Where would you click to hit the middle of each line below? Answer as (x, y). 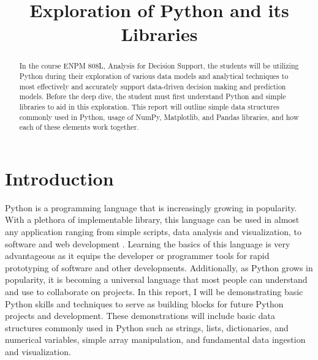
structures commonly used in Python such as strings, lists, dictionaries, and (147, 327)
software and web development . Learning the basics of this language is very (148, 243)
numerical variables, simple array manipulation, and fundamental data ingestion (155, 339)
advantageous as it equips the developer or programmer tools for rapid (137, 256)
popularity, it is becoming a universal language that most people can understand (156, 279)
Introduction (59, 178)
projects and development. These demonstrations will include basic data (140, 316)
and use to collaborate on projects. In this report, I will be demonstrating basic (154, 292)
